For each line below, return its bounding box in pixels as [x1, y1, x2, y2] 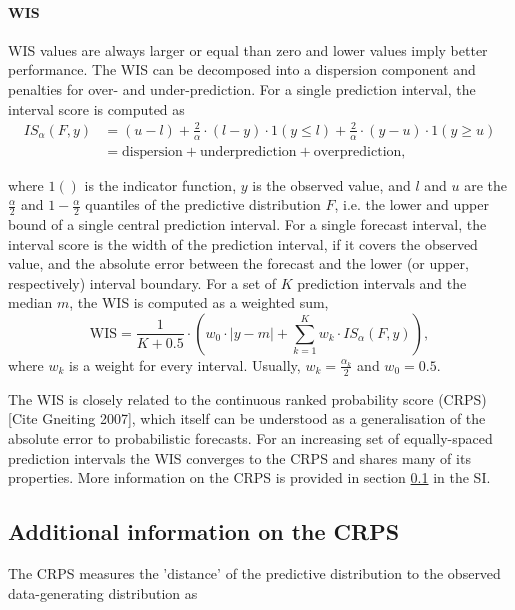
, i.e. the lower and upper [334, 194, 489, 215]
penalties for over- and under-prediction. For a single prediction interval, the [8, 78, 476, 99]
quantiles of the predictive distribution [85, 194, 321, 215]
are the [464, 174, 507, 195]
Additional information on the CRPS [8, 516, 400, 547]
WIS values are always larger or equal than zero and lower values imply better [8, 39, 488, 60]
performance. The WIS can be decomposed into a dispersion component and [8, 59, 476, 80]
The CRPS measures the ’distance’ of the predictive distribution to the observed [8, 562, 501, 583]
